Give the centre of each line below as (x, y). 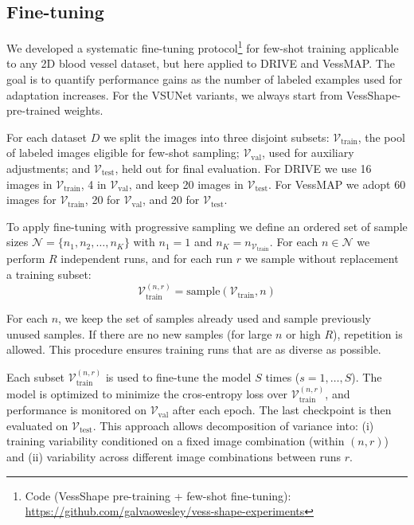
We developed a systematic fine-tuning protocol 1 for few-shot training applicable (203, 47)
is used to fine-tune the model (178, 376)
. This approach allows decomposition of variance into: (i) (233, 425)
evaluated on (37, 425)
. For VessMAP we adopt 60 (337, 184)
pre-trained (33, 110)
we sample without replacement (322, 259)
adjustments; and (49, 168)
